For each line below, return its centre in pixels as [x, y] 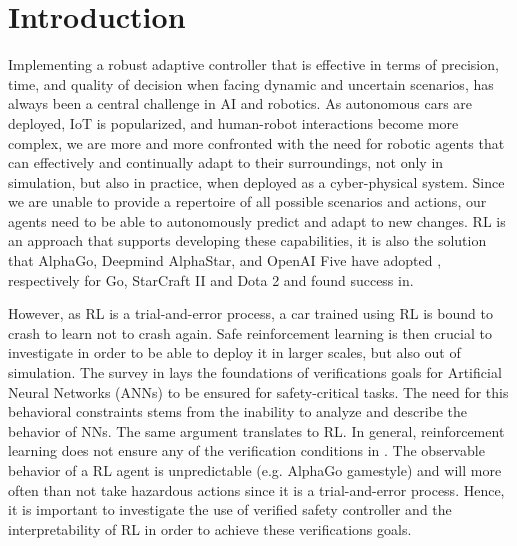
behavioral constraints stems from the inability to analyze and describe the [238, 411]
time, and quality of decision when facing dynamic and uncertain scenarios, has [251, 83]
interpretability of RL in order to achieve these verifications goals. [210, 528]
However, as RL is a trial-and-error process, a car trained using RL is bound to [250, 313]
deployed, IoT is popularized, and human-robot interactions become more [233, 122]
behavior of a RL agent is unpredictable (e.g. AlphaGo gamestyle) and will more [255, 470]
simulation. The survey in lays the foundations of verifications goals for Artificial [255, 372]
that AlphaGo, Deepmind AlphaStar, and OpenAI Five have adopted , [225, 260]
